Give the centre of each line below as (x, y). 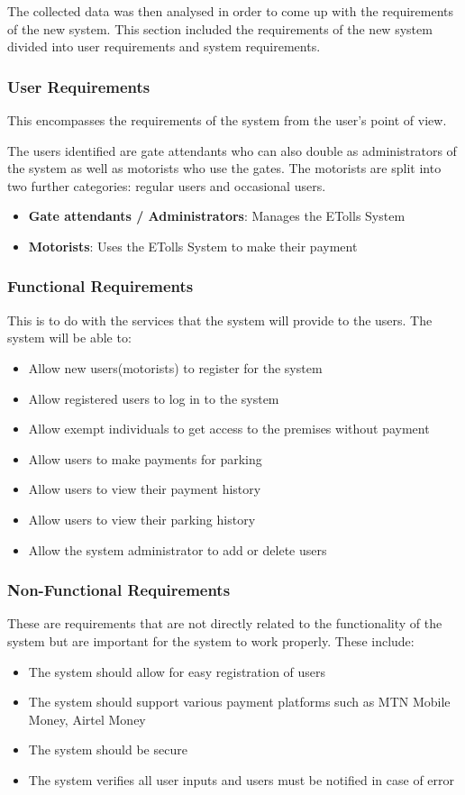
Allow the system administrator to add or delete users (178, 549)
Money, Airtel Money (87, 719)
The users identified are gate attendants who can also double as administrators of (232, 150)
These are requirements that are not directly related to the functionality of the (225, 623)
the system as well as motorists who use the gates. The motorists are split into (224, 168)
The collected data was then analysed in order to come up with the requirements (231, 11)
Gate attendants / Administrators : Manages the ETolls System (217, 216)
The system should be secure (108, 749)
